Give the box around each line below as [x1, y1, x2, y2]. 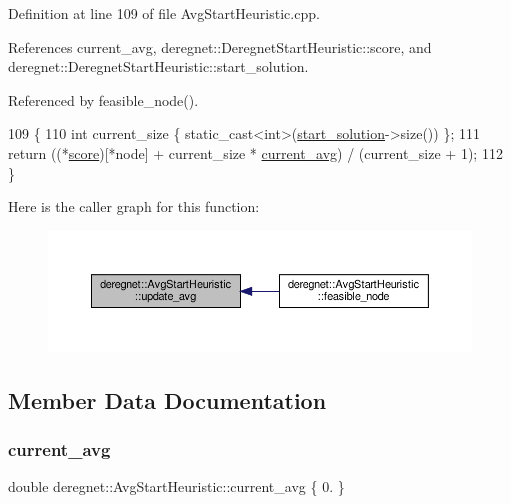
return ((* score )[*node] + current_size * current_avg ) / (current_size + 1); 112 [8, 142, 503, 163]
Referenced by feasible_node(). [8, 89, 199, 110]
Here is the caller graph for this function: [8, 196, 260, 217]
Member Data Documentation [8, 384, 327, 415]
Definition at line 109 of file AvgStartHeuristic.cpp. [8, 3, 320, 23]
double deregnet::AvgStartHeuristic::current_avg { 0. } [8, 476, 345, 497]
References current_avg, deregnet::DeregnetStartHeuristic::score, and [8, 36, 432, 57]
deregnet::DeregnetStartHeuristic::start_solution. [8, 56, 309, 77]
